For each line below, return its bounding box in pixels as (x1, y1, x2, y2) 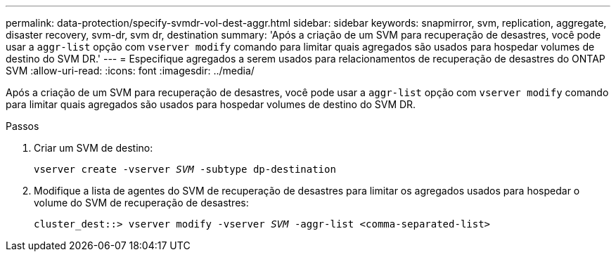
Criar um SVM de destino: (34, 142, 153, 154)
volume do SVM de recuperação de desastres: (34, 197, 249, 209)
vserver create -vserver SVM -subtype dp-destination (34, 164, 336, 175)
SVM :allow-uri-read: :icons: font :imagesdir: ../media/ (6, 65, 255, 77)
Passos (6, 120, 39, 132)
